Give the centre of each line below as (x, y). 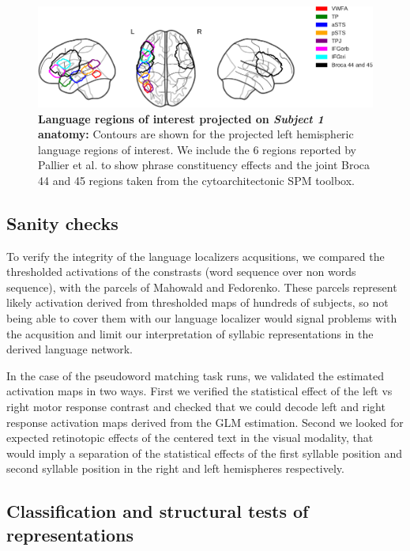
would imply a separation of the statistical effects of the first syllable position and (205, 453)
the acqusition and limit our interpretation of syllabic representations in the (190, 333)
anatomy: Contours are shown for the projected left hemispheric (196, 134)
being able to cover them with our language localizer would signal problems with (202, 318)
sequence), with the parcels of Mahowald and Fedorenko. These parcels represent (202, 287)
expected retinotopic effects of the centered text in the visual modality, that (190, 438)
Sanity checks (62, 223)
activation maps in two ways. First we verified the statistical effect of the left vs (199, 391)
